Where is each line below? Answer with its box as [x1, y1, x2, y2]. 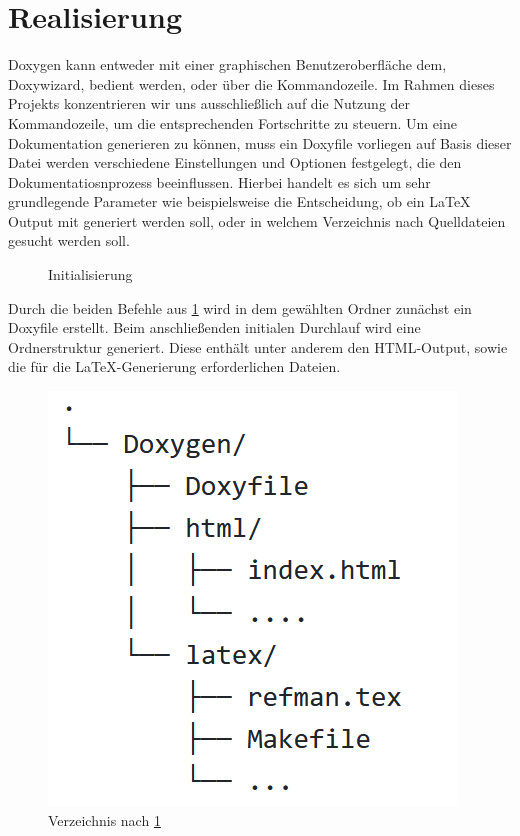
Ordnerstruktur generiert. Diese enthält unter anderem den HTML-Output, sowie [8, 336, 508, 357]
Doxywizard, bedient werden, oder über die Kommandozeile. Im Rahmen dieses [8, 73, 495, 94]
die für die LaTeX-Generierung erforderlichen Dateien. [8, 356, 341, 377]
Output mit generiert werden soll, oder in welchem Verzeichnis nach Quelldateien [8, 210, 506, 231]
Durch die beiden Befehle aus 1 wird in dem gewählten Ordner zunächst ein [8, 297, 472, 318]
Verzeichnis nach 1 [48, 809, 161, 830]
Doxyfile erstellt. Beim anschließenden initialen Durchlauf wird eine [8, 317, 421, 338]
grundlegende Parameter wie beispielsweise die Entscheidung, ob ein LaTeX [8, 191, 471, 212]
